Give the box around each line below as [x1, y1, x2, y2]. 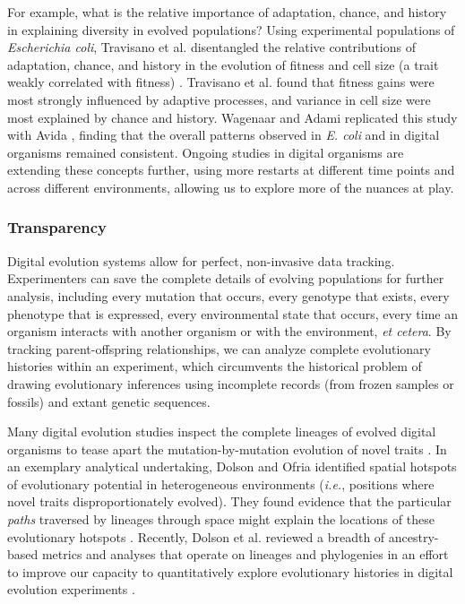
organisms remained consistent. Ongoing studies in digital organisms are [7, 142, 404, 161]
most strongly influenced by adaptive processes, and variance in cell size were [7, 90, 431, 108]
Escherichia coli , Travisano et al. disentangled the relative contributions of [7, 38, 416, 56]
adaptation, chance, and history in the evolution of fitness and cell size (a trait [7, 55, 439, 73]
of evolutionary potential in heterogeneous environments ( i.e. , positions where [7, 474, 435, 493]
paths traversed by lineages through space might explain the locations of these [7, 510, 435, 529]
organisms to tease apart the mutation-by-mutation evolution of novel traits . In [7, 439, 447, 458]
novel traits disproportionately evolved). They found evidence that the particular [7, 492, 452, 511]
